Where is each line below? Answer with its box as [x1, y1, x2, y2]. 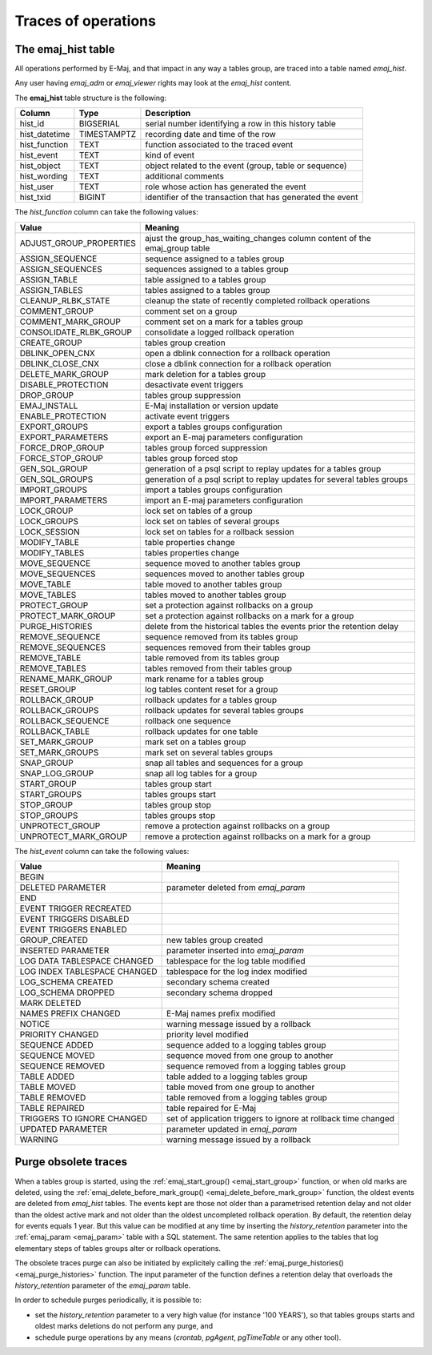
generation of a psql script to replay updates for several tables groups [144, 473, 408, 484]
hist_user [19, 181, 54, 192]
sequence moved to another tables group [144, 557, 301, 568]
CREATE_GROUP [19, 337, 83, 348]
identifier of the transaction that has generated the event [145, 192, 358, 203]
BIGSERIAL [78, 118, 120, 130]
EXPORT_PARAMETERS [19, 431, 109, 443]
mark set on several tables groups [144, 747, 274, 758]
